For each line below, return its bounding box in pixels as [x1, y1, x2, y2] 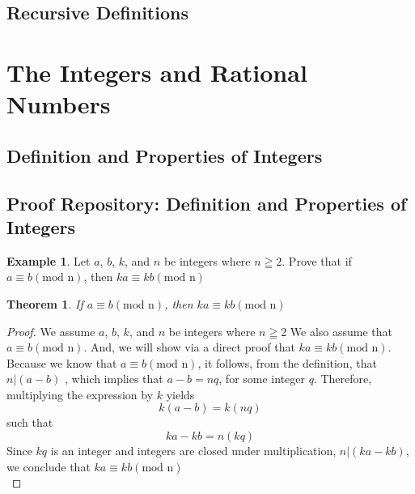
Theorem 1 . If [6, 295, 83, 312]
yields [166, 385, 195, 402]
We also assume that [290, 322, 393, 339]
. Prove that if [282, 252, 352, 269]
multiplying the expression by [6, 385, 154, 402]
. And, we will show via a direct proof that [83, 339, 295, 356]
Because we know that [6, 354, 117, 371]
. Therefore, [313, 370, 372, 387]
